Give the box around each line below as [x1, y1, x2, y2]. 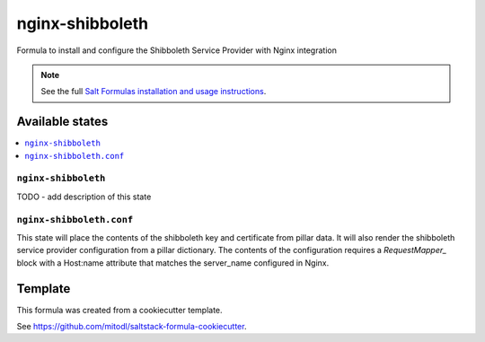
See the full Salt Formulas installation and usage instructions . [40, 86, 267, 97]
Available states [16, 114, 109, 129]
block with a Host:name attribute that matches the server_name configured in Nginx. [16, 257, 330, 268]
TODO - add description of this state [16, 191, 152, 202]
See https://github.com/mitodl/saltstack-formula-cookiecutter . [16, 320, 247, 331]
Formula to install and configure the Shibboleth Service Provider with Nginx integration [16, 45, 337, 56]
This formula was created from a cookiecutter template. [16, 304, 224, 315]
